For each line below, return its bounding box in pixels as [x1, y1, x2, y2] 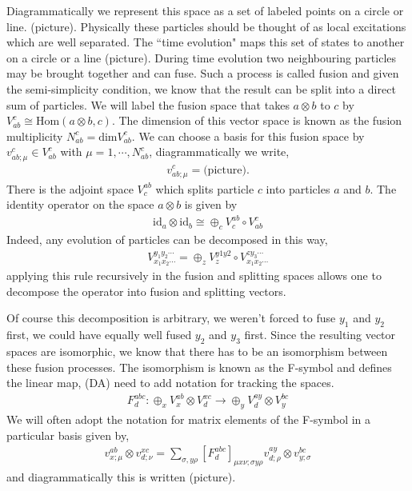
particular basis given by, [6, 426, 130, 443]
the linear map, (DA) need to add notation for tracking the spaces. [6, 374, 334, 391]
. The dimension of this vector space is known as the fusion [111, 112, 402, 129]
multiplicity [6, 127, 63, 144]
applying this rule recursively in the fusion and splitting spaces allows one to [6, 267, 382, 284]
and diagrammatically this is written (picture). [6, 469, 236, 485]
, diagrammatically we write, [149, 143, 290, 160]
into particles [266, 180, 330, 197]
